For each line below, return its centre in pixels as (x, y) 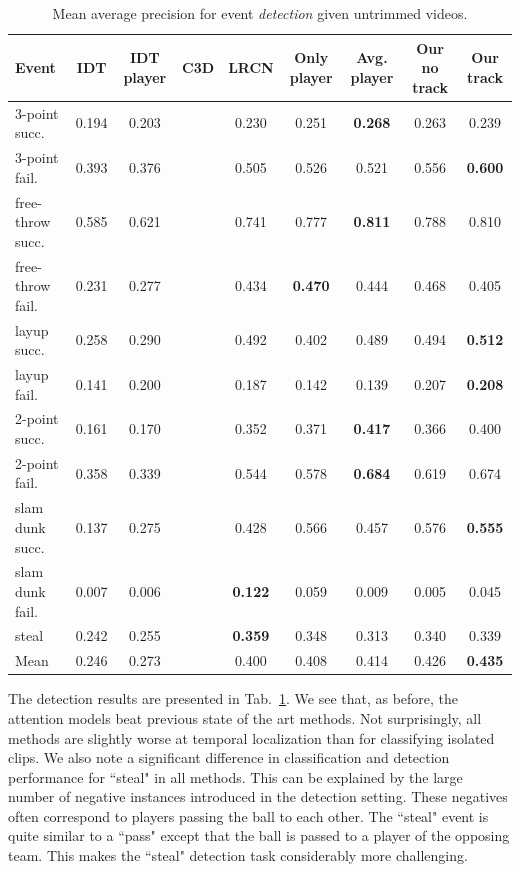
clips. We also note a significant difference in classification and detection (229, 757)
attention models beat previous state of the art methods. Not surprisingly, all (245, 717)
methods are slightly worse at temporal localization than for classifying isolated (251, 737)
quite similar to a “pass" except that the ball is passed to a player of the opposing (259, 835)
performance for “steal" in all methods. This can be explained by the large (235, 776)
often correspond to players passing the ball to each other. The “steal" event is (248, 815)
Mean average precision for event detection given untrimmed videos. (260, 13)
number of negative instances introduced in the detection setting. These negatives (258, 796)
